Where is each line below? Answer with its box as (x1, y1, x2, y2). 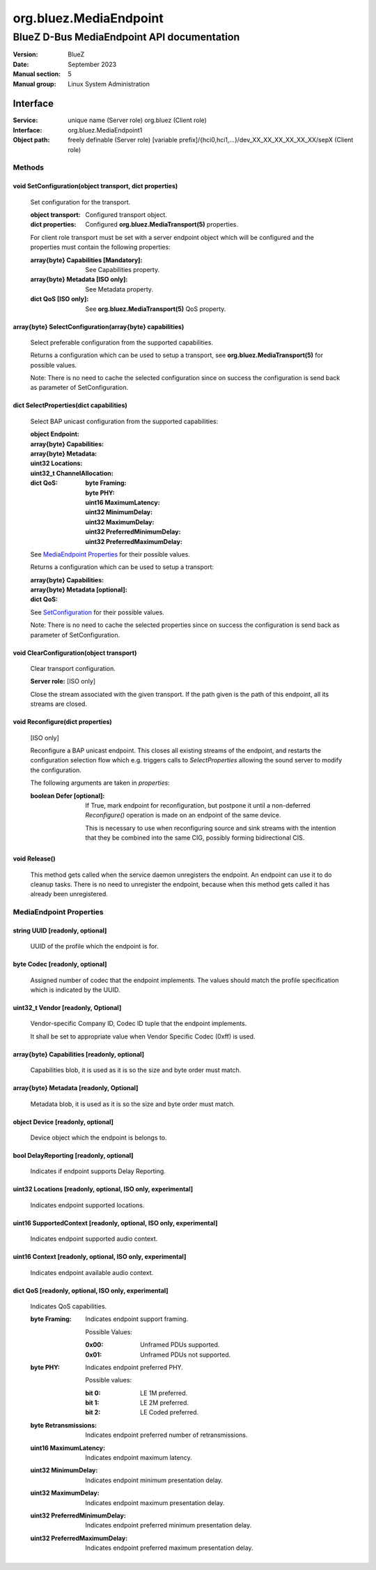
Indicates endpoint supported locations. (30, 1200, 145, 1209)
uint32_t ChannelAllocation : (30, 469, 114, 477)
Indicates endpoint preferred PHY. (85, 1363, 184, 1371)
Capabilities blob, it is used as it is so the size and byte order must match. (30, 1066, 242, 1074)
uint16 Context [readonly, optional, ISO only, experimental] (13, 1253, 187, 1261)
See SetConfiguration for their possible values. (30, 607, 165, 617)
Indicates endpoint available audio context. (30, 1268, 154, 1276)
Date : (13, 60, 29, 68)
